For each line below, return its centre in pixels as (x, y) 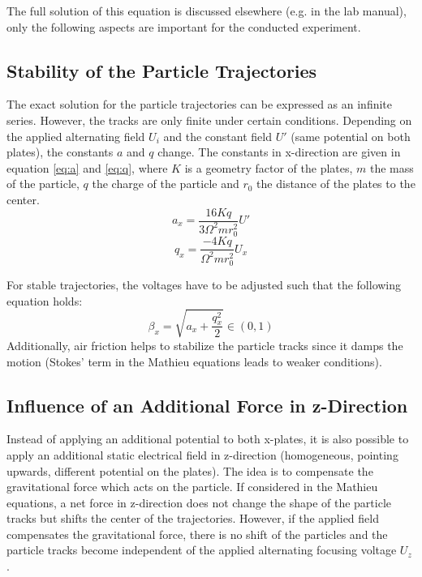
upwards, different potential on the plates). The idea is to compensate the (190, 470)
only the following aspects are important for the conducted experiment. (184, 26)
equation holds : (45, 300)
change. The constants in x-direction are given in (279, 152)
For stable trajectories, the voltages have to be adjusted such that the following (204, 285)
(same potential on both (351, 136)
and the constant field (217, 136)
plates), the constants (60, 152)
